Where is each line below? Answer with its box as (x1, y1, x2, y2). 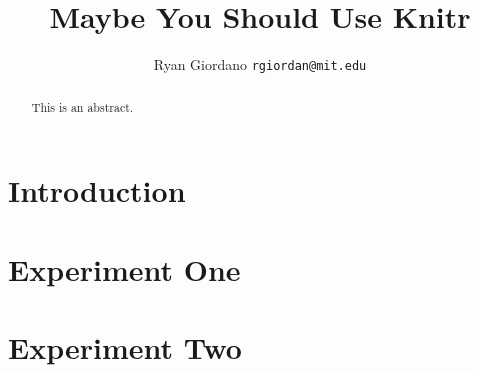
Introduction (8, 170, 186, 211)
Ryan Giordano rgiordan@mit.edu (153, 54, 367, 75)
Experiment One (8, 248, 241, 289)
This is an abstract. (31, 98, 134, 115)
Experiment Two (8, 326, 242, 367)
